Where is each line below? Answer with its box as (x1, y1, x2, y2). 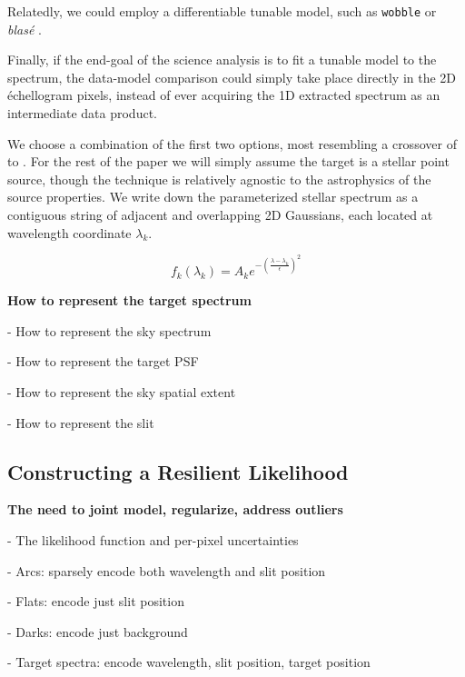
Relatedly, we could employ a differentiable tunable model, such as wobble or (7, 2, 437, 20)
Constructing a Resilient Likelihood (7, 457, 349, 485)
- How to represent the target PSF (7, 352, 199, 371)
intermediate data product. (7, 104, 157, 123)
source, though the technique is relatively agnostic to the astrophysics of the (7, 169, 431, 188)
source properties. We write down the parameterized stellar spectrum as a (7, 187, 419, 206)
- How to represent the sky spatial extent (7, 383, 236, 402)
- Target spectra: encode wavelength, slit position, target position (7, 652, 371, 672)
